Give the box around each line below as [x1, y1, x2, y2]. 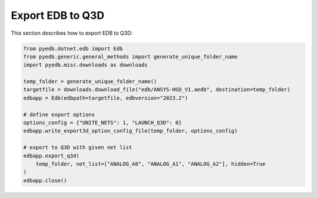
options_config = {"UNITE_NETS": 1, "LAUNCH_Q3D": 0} [23, 120, 182, 126]
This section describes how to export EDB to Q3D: [11, 29, 133, 37]
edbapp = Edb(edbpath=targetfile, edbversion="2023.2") [23, 94, 188, 101]
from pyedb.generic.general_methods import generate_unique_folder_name [23, 53, 238, 60]
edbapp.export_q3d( [23, 152, 79, 159]
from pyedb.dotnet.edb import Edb [23, 45, 123, 52]
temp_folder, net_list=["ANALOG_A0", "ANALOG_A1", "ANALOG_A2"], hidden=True [35, 161, 266, 167]
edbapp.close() [23, 177, 67, 184]
